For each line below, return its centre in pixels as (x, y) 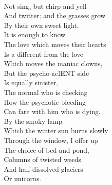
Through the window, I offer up (51, 140)
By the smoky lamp (33, 121)
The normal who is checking (46, 92)
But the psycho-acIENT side (47, 73)
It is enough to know (35, 35)
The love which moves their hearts (55, 44)
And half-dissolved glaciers (44, 169)
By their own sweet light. (41, 25)
